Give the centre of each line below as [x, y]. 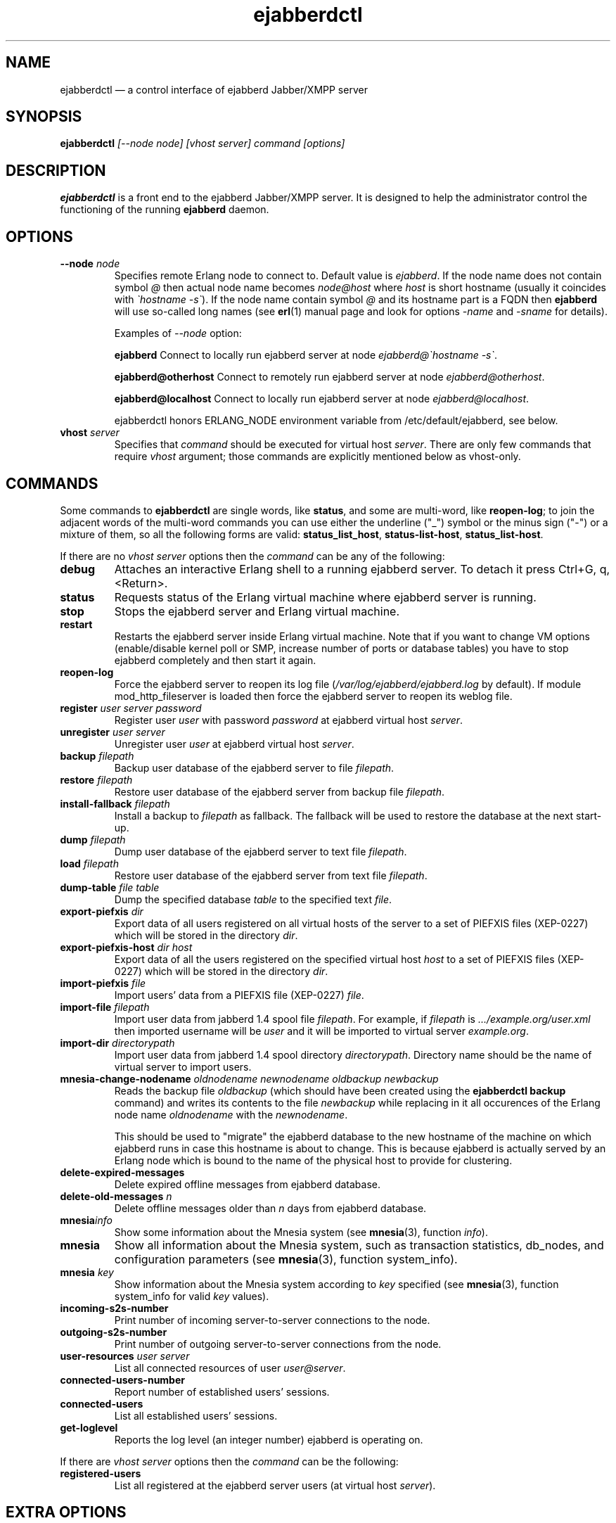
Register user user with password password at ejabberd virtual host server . [289, 720]
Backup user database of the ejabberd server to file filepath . [254, 767]
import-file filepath [105, 1007]
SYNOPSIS [44, 117]
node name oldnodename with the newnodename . [231, 1114]
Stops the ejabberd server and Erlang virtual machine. [257, 611]
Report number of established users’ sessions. [222, 1391]
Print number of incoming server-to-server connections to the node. [272, 1320]
